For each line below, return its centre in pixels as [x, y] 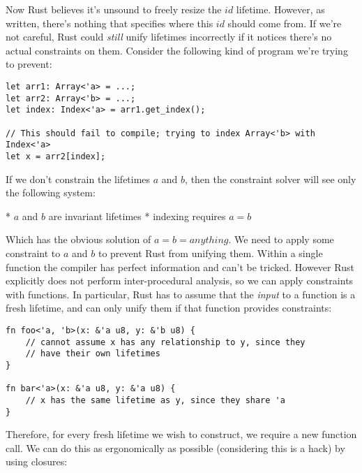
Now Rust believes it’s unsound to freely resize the [114, 9]
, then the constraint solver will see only [271, 179]
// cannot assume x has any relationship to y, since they [165, 342]
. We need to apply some [281, 239]
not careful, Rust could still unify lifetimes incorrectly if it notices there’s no [169, 37]
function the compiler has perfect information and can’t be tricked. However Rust [180, 267]
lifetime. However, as [280, 9]
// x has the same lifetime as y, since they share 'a [155, 400]
